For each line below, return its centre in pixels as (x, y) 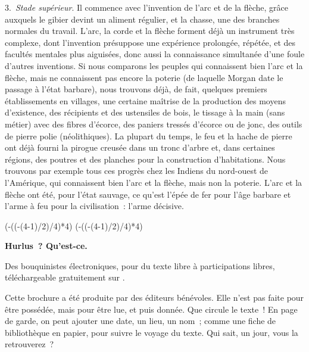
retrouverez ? (29, 344)
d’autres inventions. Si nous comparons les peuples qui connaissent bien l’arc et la (154, 65)
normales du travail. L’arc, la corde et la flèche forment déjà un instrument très (150, 31)
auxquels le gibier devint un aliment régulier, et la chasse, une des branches (142, 19)
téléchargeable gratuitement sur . (65, 277)
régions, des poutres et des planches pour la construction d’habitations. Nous (145, 159)
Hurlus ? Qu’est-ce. (46, 246)
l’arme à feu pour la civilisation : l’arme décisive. (94, 206)
